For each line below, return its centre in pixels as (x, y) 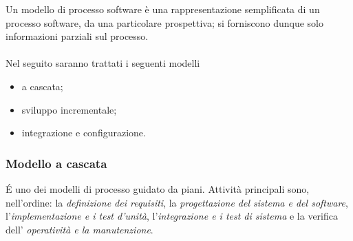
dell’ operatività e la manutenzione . (79, 229)
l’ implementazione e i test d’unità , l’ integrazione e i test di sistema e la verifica (172, 216)
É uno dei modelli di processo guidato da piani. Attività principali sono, (158, 188)
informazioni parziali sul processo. (77, 36)
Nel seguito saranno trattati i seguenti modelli (103, 63)
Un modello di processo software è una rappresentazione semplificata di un (163, 9)
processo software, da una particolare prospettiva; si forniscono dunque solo (165, 22)
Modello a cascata (56, 163)
